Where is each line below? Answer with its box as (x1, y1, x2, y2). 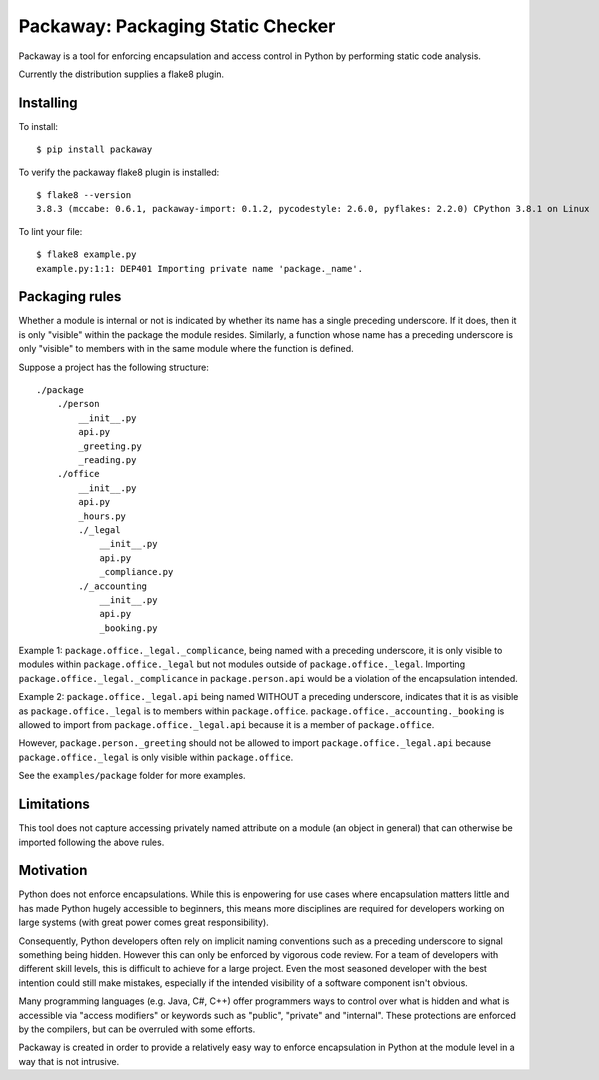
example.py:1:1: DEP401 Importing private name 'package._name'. (36, 263, 364, 274)
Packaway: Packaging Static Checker (18, 15, 336, 37)
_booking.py (99, 622, 158, 634)
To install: (18, 120, 59, 132)
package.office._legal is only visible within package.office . (18, 751, 294, 763)
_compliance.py (99, 566, 174, 578)
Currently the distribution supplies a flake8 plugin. (18, 68, 225, 80)
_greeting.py (78, 440, 142, 452)
